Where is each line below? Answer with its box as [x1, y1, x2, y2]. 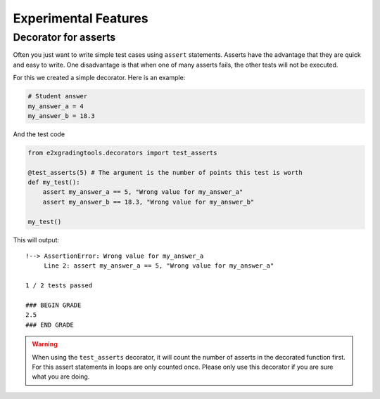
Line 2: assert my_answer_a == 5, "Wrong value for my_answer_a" [44, 262, 274, 270]
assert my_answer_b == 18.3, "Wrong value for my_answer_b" [42, 197, 255, 206]
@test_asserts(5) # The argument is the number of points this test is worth [27, 169, 303, 176]
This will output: [13, 235, 60, 244]
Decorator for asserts [13, 31, 116, 44]
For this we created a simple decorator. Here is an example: [13, 74, 186, 82]
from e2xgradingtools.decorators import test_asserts [27, 148, 217, 157]
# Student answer [27, 92, 88, 100]
